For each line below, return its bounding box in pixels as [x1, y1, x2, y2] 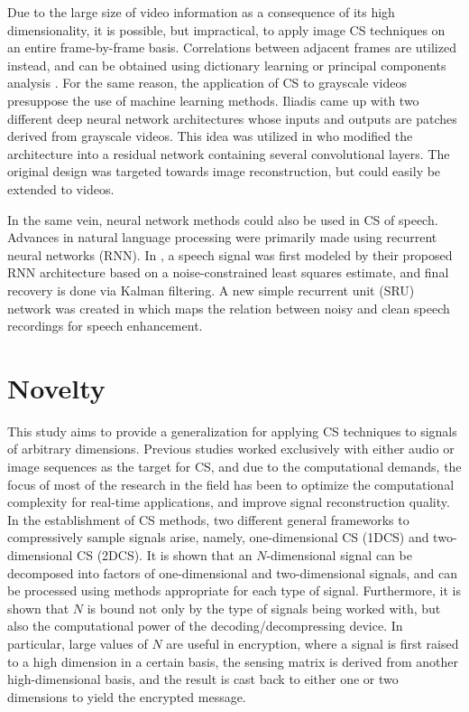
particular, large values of [7, 633, 148, 652]
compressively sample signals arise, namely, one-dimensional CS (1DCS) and [7, 528, 429, 547]
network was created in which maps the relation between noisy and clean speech [7, 298, 450, 317]
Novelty [7, 369, 106, 406]
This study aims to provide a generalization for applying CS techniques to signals [7, 421, 457, 440]
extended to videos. [7, 179, 115, 198]
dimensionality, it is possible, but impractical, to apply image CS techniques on [7, 20, 446, 39]
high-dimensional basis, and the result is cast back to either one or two [7, 670, 399, 689]
